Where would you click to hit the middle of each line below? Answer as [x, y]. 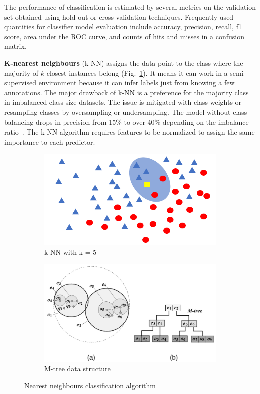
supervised [20, 83]
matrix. [15, 46]
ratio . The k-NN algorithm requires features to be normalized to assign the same [129, 132]
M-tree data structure [77, 369]
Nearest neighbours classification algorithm [90, 385]
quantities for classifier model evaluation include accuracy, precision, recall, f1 [123, 26]
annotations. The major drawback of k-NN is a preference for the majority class [126, 92]
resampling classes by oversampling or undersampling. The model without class [126, 112]
